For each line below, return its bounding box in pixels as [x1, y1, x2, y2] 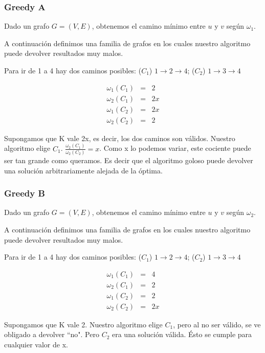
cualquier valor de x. [4, 339, 68, 350]
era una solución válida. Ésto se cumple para [112, 329, 252, 340]
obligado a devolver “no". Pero [4, 329, 99, 340]
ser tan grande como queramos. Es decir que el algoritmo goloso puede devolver [4, 154, 253, 165]
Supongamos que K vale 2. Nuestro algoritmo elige [4, 319, 163, 329]
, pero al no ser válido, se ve [173, 319, 261, 329]
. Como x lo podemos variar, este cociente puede [99, 143, 251, 153]
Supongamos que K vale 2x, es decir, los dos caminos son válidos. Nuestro [4, 132, 235, 143]
